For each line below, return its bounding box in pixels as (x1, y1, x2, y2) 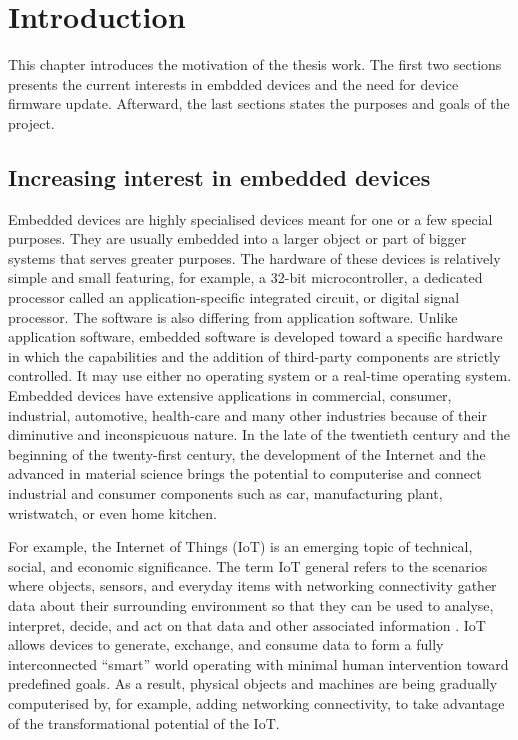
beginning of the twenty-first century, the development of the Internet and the (8, 443, 486, 464)
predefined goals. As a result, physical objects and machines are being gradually (8, 673, 498, 694)
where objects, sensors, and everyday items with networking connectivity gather (8, 575, 497, 596)
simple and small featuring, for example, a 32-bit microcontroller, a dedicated (8, 267, 483, 288)
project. (8, 112, 55, 133)
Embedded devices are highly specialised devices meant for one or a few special (8, 208, 493, 229)
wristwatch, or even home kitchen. (8, 502, 217, 523)
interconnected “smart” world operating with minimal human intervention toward (8, 653, 509, 674)
